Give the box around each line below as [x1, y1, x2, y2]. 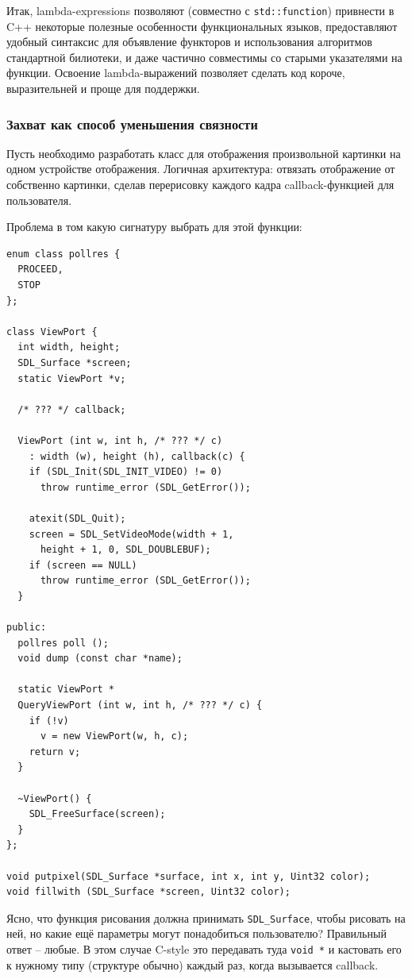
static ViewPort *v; [17, 372, 126, 384]
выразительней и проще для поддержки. [6, 80, 200, 97]
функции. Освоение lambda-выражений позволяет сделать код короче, [6, 64, 345, 81]
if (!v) [29, 715, 69, 727]
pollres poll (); [17, 637, 109, 649]
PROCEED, [17, 264, 64, 276]
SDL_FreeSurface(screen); [29, 808, 166, 820]
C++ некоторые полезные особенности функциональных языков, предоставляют [6, 17, 398, 34]
